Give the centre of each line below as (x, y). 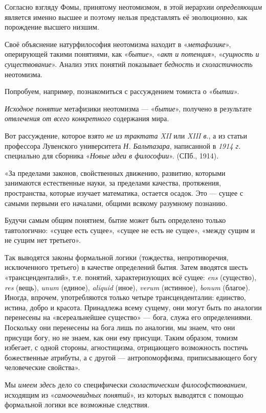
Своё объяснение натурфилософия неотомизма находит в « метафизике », (118, 44)
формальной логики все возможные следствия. (77, 405)
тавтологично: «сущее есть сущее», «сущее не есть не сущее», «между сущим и (130, 230)
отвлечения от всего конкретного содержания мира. (87, 118)
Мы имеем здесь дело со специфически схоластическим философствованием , (126, 384)
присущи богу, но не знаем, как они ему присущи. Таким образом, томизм (121, 337)
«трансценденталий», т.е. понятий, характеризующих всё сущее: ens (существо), (131, 277)
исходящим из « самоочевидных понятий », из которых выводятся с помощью (124, 394)
